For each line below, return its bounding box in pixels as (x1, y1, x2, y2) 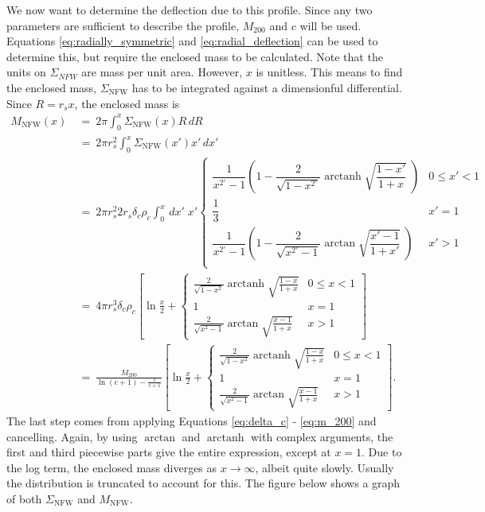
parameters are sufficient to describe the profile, (6, 17, 240, 33)
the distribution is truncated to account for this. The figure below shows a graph (6, 475, 401, 491)
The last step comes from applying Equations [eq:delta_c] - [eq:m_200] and (6, 412, 377, 429)
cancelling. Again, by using (6, 428, 138, 444)
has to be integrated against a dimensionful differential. (131, 79, 402, 95)
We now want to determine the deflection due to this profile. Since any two (6, 2, 373, 17)
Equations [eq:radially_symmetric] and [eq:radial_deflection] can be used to (6, 33, 378, 49)
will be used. (299, 17, 362, 33)
